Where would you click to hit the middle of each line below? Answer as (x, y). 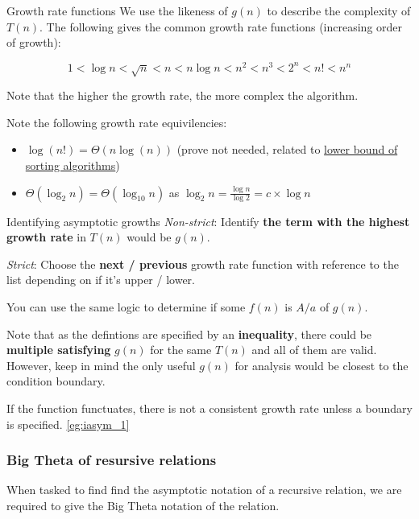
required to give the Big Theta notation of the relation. (143, 505)
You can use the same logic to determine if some (126, 307)
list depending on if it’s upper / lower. (101, 280)
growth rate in (46, 237)
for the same (181, 350)
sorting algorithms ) (73, 165)
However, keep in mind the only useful (101, 365)
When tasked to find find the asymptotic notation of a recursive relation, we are (204, 490)
